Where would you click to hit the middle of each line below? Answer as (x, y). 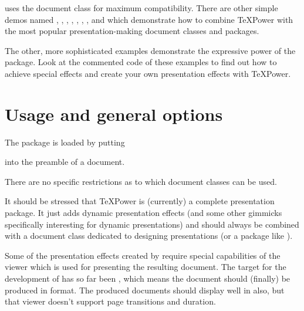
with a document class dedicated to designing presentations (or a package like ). (149, 236)
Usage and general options (114, 114)
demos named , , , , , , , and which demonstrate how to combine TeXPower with (149, 19)
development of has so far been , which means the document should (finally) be (148, 278)
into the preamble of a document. (65, 162)
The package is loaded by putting (65, 142)
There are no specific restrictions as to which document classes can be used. (141, 181)
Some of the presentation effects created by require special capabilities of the (143, 255)
